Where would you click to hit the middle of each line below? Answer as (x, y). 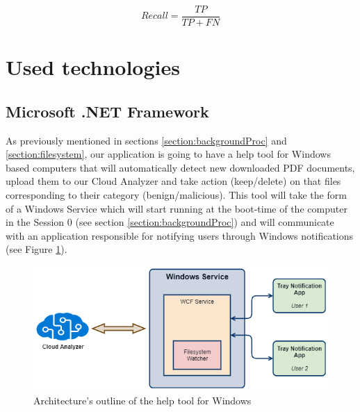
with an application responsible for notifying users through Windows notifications (180, 235)
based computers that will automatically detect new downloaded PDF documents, (180, 167)
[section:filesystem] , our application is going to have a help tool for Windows (168, 154)
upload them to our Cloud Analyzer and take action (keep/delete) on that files (173, 181)
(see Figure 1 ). (36, 249)
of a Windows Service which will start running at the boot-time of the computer (177, 208)
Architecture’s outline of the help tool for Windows (142, 400)
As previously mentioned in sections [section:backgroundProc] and (146, 140)
